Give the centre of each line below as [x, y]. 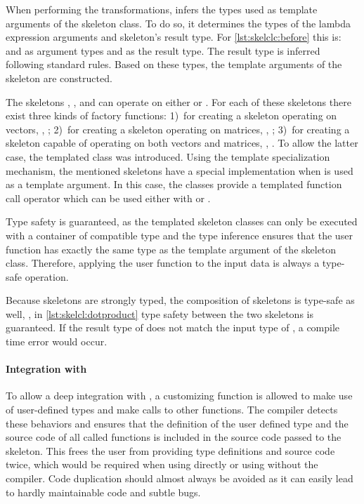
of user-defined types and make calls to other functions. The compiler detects [172, 410]
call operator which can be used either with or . [108, 198]
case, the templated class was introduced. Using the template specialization [168, 156]
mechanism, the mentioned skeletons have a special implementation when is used [180, 170]
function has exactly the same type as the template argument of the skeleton [171, 249]
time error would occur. [57, 341]
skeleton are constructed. [59, 78]
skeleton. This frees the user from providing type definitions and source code [170, 450]
